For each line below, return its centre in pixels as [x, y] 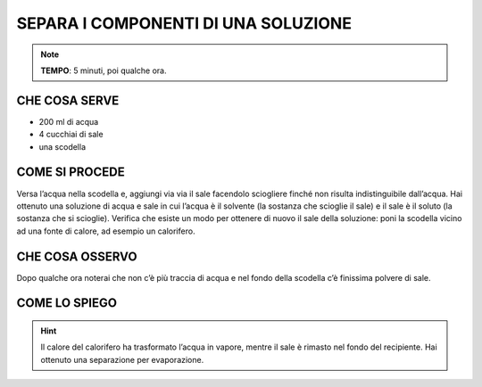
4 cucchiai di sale [71, 135]
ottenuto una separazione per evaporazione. [122, 359]
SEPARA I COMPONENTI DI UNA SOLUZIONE [184, 23]
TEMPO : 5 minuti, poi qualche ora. [104, 70]
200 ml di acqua [69, 121]
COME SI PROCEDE [71, 173]
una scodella [62, 146]
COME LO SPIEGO [67, 303]
